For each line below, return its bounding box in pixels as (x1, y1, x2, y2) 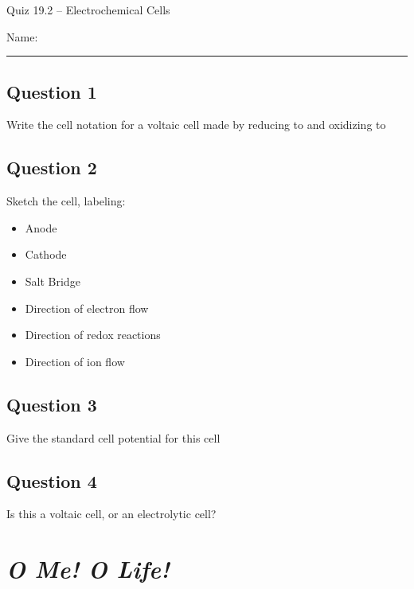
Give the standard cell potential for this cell (6, 429, 221, 446)
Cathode (25, 246, 67, 263)
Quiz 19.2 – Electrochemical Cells (6, 2, 170, 18)
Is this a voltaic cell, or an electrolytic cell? (6, 505, 217, 522)
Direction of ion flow (25, 353, 125, 369)
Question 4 (6, 468, 97, 493)
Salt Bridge (25, 272, 80, 289)
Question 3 (6, 392, 97, 416)
